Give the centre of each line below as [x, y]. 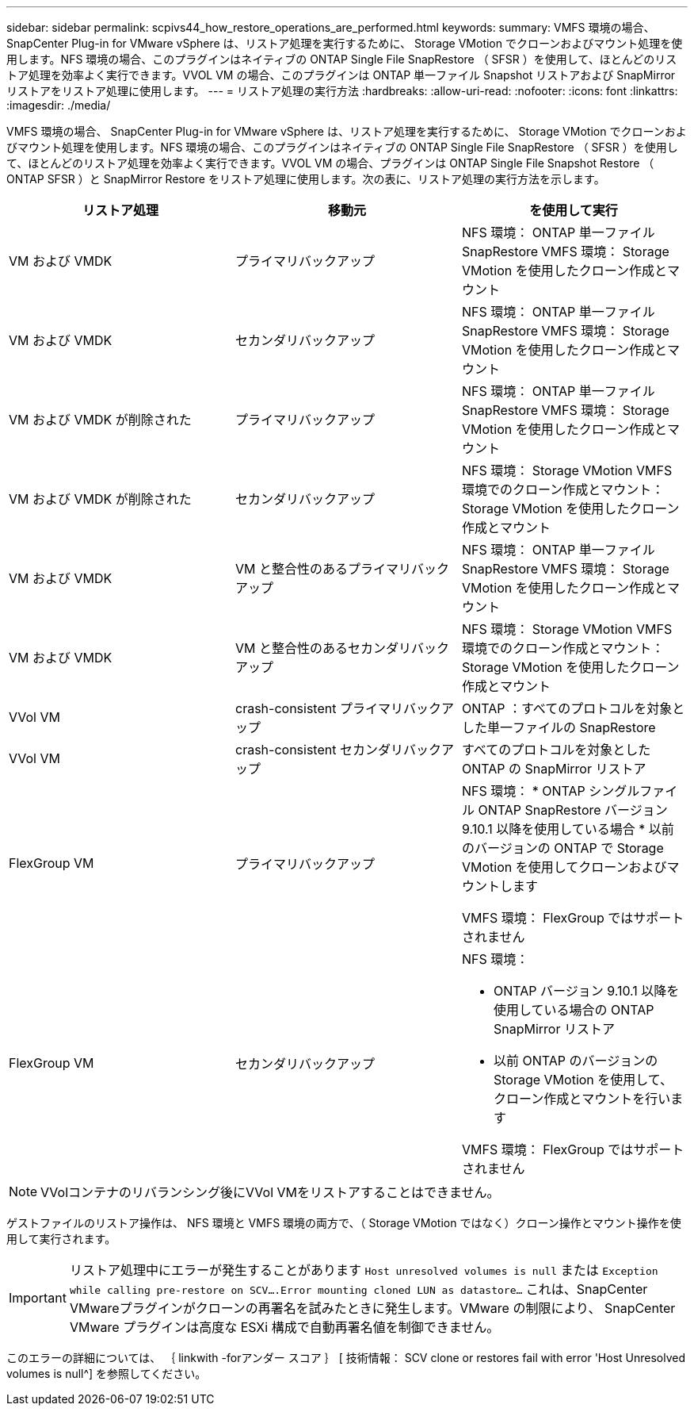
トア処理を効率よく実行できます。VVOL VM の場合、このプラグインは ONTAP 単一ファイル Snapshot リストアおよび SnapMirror [341, 75]
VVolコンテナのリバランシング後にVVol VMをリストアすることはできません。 [270, 1192]
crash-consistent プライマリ [319, 708]
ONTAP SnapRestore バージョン [573, 810]
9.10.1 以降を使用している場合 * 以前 [568, 829]
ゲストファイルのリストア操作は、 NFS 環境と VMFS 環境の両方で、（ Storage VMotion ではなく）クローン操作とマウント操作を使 [344, 1223]
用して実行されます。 [61, 1239]
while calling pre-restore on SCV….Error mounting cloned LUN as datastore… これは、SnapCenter [358, 1289]
